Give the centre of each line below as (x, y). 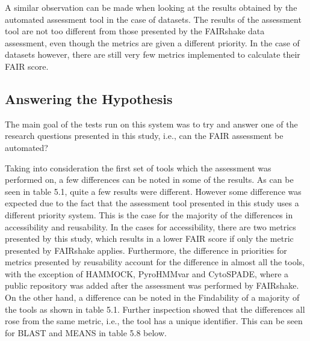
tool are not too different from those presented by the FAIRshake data (135, 31)
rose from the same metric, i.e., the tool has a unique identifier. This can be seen (154, 321)
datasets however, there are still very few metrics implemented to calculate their (153, 54)
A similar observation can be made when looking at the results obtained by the (151, 7)
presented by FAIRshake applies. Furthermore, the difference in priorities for (146, 250)
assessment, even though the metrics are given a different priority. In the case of (152, 42)
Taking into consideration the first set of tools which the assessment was (138, 167)
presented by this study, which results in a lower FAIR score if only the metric (149, 238)
